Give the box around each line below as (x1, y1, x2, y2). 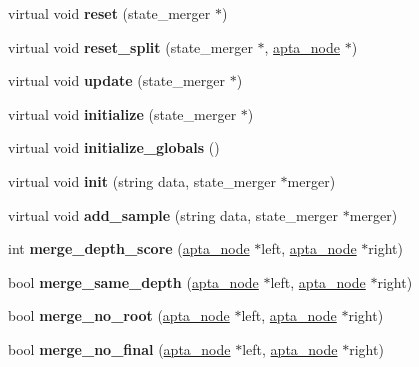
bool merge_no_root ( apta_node (8, 305, 230, 326)
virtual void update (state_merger (8, 70, 225, 91)
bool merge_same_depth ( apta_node (8, 271, 259, 292)
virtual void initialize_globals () (8, 137, 220, 158)
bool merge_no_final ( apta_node (8, 338, 231, 359)
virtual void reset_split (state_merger (8, 36, 253, 57)
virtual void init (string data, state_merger (8, 170, 276, 191)
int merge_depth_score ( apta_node (8, 238, 250, 259)
